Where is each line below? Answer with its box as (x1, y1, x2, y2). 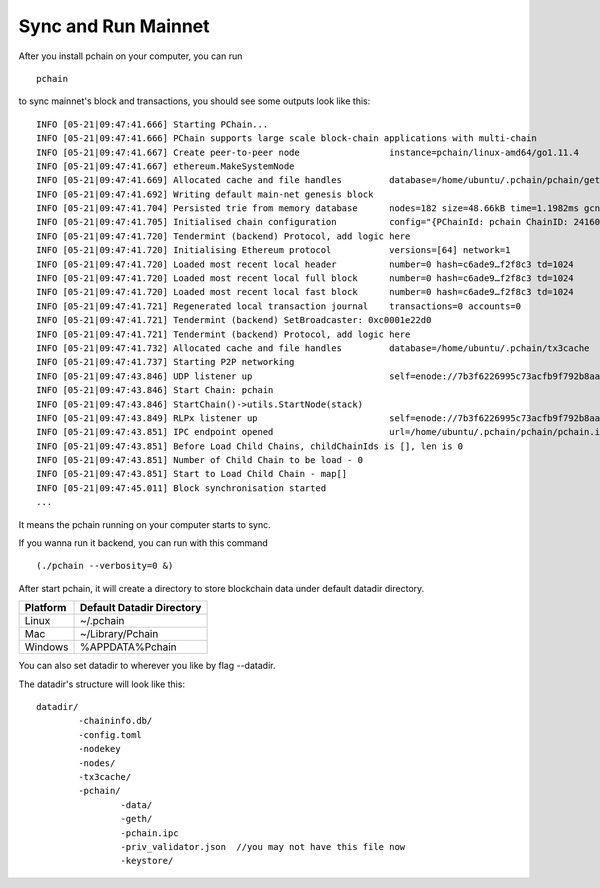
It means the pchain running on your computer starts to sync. (18, 518, 271, 530)
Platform (24, 601, 67, 615)
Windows (24, 640, 69, 654)
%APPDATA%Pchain (79, 640, 177, 654)
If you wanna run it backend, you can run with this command (18, 537, 269, 549)
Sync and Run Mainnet (18, 15, 210, 37)
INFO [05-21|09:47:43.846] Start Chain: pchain (36, 385, 274, 396)
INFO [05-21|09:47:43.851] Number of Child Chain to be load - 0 (36, 455, 364, 466)
